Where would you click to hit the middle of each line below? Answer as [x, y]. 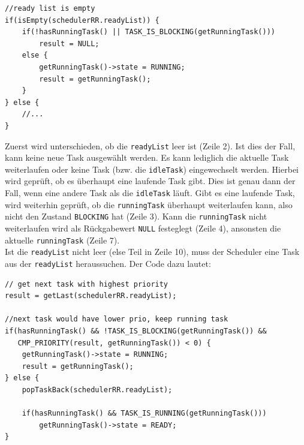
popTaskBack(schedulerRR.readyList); [97, 390]
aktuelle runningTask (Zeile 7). [62, 240]
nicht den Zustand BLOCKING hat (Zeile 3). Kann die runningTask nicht [136, 216]
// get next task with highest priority [87, 284]
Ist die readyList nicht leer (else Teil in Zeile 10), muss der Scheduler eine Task [152, 252]
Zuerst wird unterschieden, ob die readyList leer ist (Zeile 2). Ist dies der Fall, [150, 145]
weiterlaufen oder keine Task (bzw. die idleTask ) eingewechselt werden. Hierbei [152, 169]
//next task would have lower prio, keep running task [117, 319]
